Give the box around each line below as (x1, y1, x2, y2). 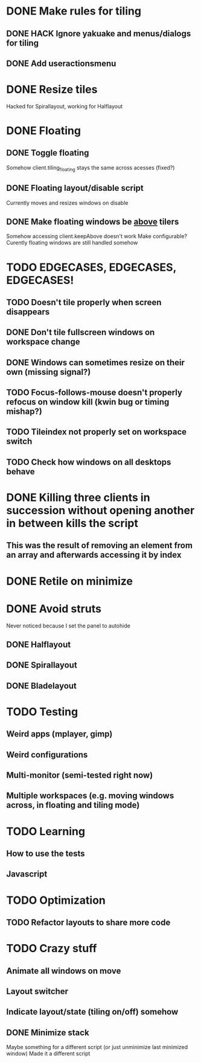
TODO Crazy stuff (6, 942, 97, 955)
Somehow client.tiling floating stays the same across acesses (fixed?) (6, 164, 175, 173)
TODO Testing (6, 704, 78, 718)
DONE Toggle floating (6, 148, 89, 158)
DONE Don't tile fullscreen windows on (6, 327, 155, 337)
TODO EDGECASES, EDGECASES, (6, 260, 177, 274)
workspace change (6, 337, 80, 347)
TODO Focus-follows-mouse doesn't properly (6, 388, 183, 398)
